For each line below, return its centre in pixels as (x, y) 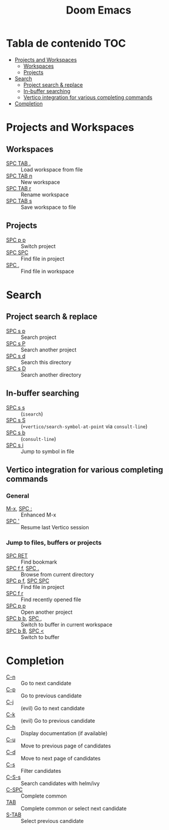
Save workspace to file (48, 207)
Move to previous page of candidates (66, 746)
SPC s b (16, 432)
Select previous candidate (52, 821)
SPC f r (15, 593)
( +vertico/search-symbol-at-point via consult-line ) (84, 426)
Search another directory (51, 374)
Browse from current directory (58, 574)
